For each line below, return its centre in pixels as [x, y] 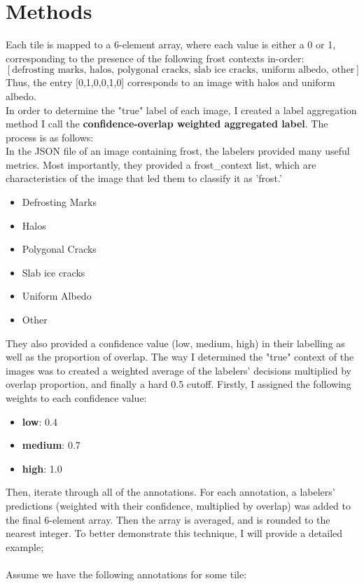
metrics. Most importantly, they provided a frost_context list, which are [161, 164]
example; [25, 546]
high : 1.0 [42, 468]
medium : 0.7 [51, 445]
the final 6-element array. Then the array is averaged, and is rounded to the [168, 519]
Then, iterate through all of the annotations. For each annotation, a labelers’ [170, 492]
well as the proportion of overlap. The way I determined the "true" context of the [180, 357]
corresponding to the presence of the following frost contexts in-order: [155, 58]
